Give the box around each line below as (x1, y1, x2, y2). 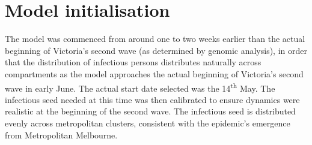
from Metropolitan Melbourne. (5, 128, 118, 141)
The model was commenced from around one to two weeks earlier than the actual (5, 32, 305, 45)
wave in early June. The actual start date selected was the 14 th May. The (5, 80, 275, 94)
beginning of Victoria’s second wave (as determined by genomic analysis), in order (5, 44, 307, 56)
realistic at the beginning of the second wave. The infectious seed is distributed (5, 105, 296, 117)
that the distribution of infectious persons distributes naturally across (5, 56, 262, 68)
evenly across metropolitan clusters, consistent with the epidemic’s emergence (5, 116, 290, 129)
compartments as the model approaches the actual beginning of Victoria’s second (5, 67, 304, 80)
